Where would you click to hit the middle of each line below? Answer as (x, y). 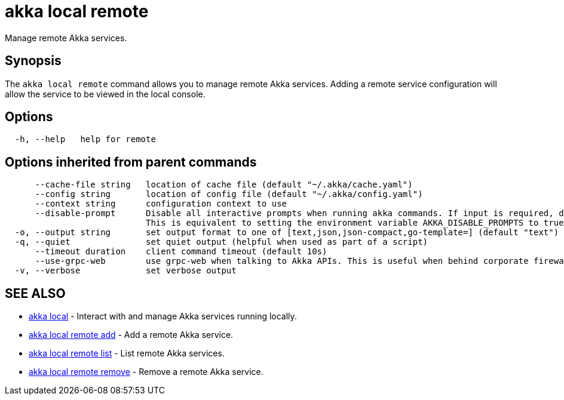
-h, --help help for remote (85, 139)
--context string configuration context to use (161, 204)
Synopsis (33, 61)
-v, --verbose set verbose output (125, 271)
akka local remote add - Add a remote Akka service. (131, 335)
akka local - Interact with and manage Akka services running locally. (163, 316)
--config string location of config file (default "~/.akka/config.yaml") (229, 194)
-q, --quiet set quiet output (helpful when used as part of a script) (221, 242)
